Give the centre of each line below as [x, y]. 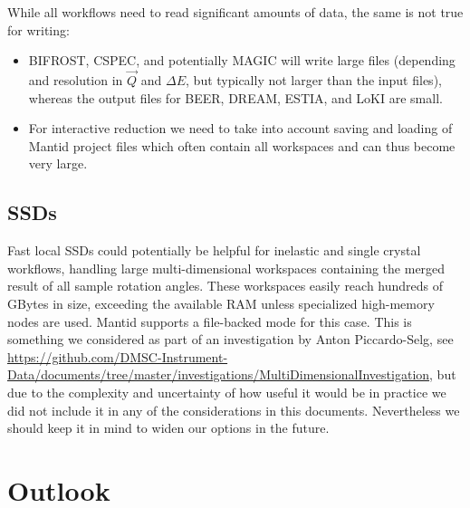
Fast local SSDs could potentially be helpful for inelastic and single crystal [214, 250]
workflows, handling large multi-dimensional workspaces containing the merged [226, 268]
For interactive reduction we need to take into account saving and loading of [240, 128]
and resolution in [76, 80]
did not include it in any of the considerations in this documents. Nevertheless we [234, 410]
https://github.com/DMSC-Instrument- [118, 356]
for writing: [38, 29]
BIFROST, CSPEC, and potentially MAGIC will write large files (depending [242, 60]
